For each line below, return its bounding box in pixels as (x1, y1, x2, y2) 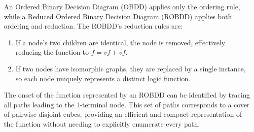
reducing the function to (15, 47, 89, 57)
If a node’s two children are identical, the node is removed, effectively (15, 37, 225, 47)
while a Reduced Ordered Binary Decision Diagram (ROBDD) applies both (4, 11, 232, 21)
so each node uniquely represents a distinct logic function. (15, 73, 191, 83)
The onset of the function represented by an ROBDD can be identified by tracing (4, 90, 250, 100)
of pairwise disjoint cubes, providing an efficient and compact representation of (4, 109, 242, 119)
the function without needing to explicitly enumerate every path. (4, 118, 200, 129)
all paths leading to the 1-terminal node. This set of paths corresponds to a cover (4, 99, 250, 109)
